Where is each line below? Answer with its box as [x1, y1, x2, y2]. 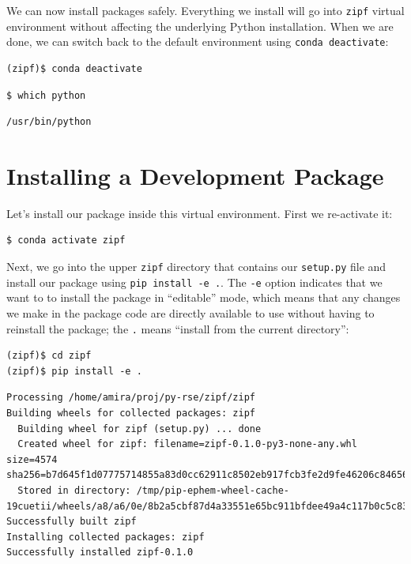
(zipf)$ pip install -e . [6, 365, 142, 377]
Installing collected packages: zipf [6, 531, 205, 543]
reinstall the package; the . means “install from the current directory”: [6, 320, 349, 337]
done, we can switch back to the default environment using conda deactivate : [6, 33, 389, 50]
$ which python [6, 89, 86, 101]
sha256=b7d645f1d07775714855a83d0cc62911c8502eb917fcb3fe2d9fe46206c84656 [6, 469, 409, 481]
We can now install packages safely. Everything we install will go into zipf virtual [6, 2, 405, 18]
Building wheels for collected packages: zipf [6, 407, 255, 419]
